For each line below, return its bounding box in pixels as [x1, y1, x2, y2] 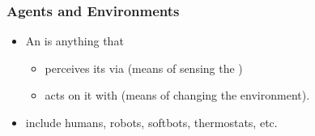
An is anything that [25, 32, 124, 49]
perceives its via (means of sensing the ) [45, 59, 243, 76]
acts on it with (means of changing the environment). [45, 87, 310, 104]
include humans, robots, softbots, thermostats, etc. [25, 114, 278, 130]
